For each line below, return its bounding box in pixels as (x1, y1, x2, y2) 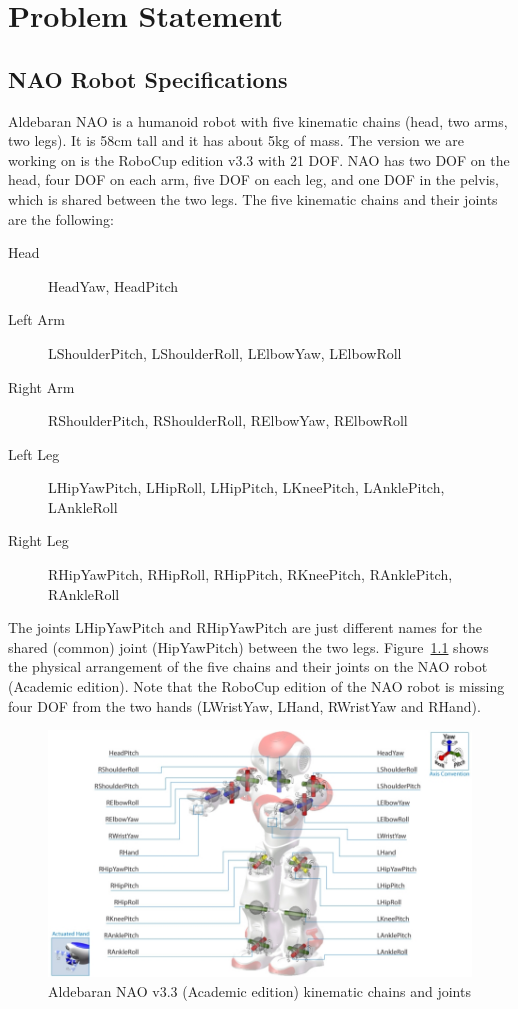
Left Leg (8, 443, 60, 464)
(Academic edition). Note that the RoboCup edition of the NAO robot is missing (8, 676, 505, 697)
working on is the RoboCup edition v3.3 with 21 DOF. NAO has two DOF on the (8, 149, 510, 170)
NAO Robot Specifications (8, 63, 288, 94)
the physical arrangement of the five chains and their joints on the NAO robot (8, 656, 488, 677)
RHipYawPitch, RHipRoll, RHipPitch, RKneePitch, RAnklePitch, (48, 564, 453, 585)
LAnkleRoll (48, 496, 118, 517)
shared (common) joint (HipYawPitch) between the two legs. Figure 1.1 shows (8, 636, 489, 657)
